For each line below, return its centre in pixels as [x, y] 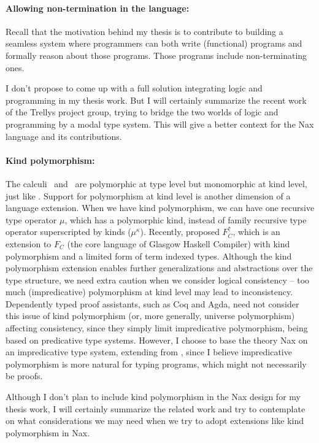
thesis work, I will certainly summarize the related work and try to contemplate [156, 408]
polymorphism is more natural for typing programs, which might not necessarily [156, 364]
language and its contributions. [64, 136]
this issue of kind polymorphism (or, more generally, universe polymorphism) [150, 316]
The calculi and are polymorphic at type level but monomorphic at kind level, [156, 183]
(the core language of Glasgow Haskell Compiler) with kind [179, 243]
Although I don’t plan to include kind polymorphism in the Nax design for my [153, 397]
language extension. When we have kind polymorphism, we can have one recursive [160, 208]
